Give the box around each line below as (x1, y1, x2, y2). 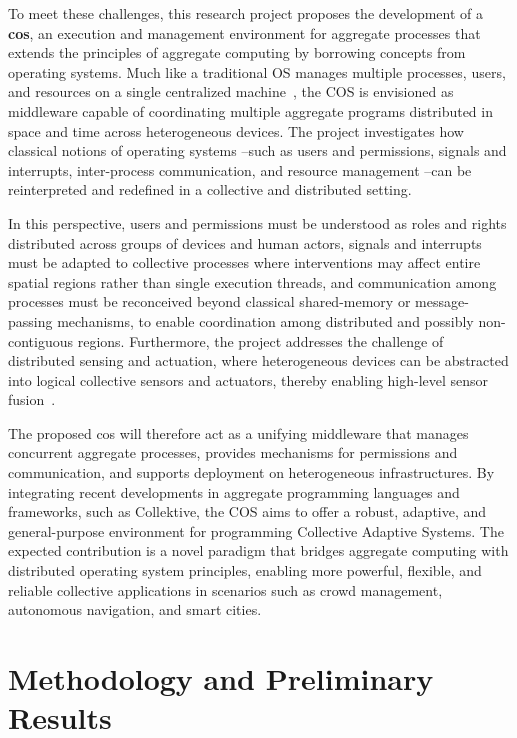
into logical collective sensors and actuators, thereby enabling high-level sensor (8, 369, 489, 390)
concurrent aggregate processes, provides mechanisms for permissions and (8, 442, 458, 463)
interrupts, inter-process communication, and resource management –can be (8, 159, 472, 180)
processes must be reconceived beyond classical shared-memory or (8, 291, 411, 312)
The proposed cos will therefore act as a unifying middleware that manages (8, 422, 469, 443)
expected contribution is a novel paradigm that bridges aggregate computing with (8, 540, 509, 561)
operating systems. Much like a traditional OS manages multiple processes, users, (8, 61, 506, 82)
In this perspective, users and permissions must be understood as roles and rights (8, 212, 507, 233)
